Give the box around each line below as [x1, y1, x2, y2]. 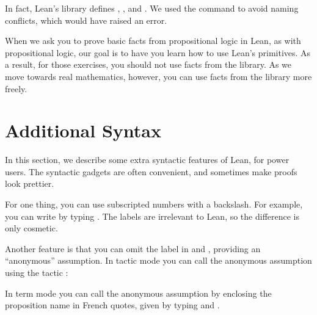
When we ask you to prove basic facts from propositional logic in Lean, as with [5, 34, 301, 47]
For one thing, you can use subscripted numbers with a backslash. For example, [5, 198, 303, 211]
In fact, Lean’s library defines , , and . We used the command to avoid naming [5, 2, 299, 14]
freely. [5, 82, 27, 95]
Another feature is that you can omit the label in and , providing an [5, 242, 261, 255]
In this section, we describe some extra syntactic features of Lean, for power [5, 153, 290, 166]
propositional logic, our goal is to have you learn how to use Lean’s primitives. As [5, 46, 311, 59]
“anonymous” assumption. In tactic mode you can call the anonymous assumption [5, 254, 312, 267]
